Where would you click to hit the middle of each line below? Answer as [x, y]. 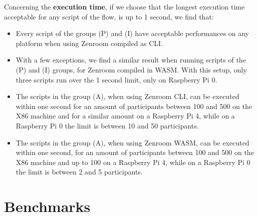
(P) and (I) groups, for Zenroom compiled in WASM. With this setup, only [131, 69]
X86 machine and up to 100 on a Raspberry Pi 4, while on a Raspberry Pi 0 [133, 162]
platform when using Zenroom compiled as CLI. [89, 43]
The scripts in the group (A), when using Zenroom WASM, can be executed [133, 142]
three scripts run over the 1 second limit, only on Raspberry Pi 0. [116, 79]
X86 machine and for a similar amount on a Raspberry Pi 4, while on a [125, 116]
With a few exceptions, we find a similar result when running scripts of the [131, 60]
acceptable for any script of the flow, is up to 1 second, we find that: [109, 16]
